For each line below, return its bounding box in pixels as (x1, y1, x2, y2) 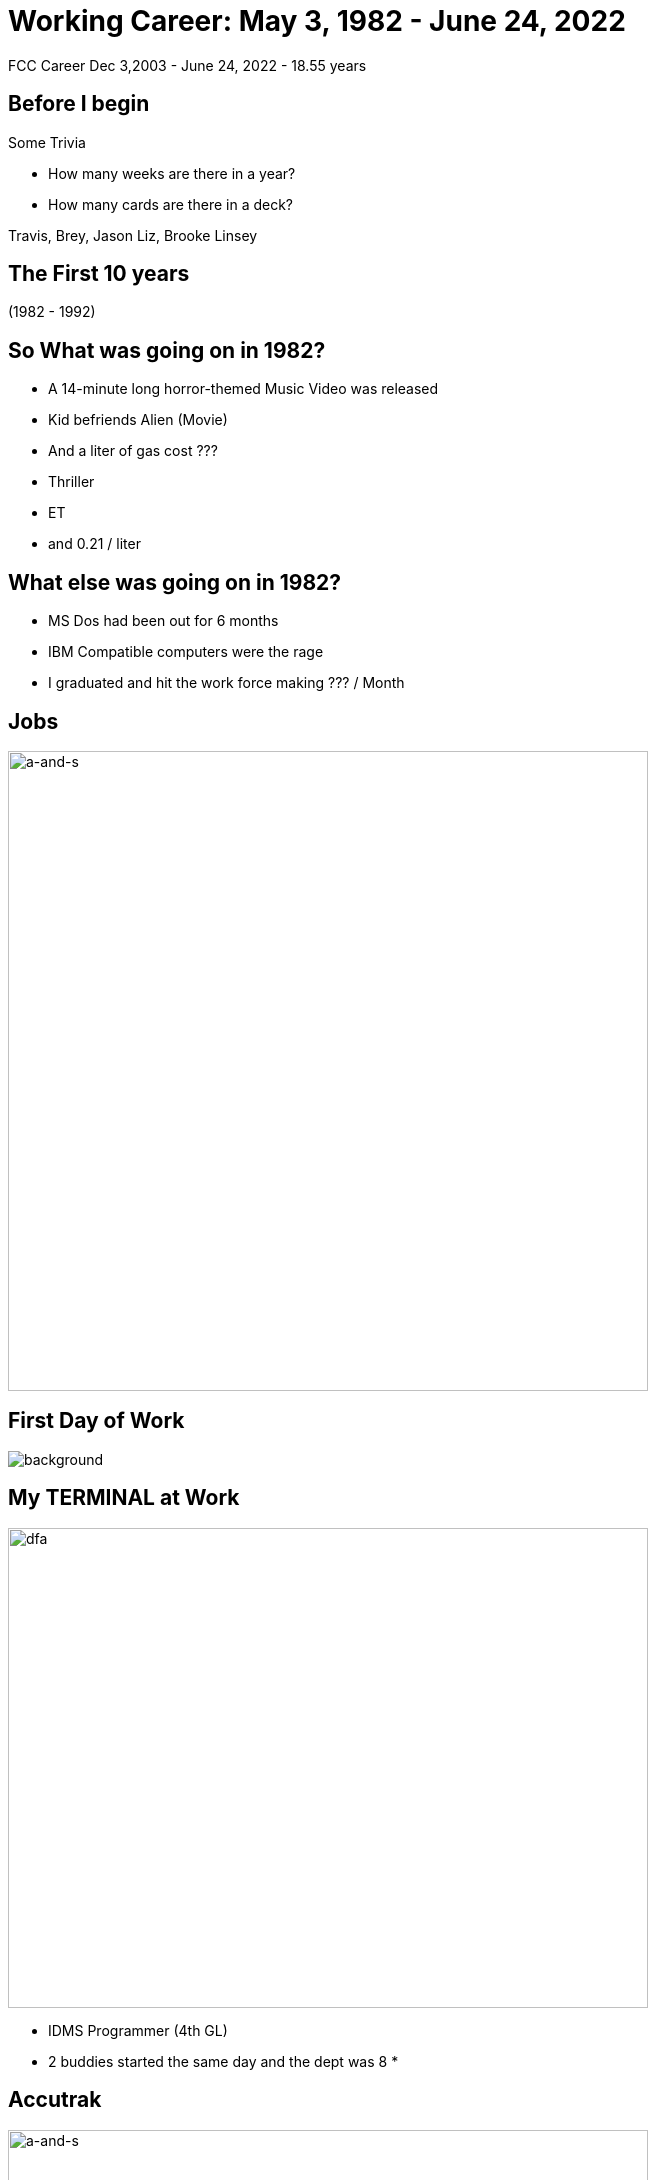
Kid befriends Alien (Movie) (48, 411, 228, 429)
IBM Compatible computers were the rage (48, 643, 324, 661)
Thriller (48, 473, 95, 491)
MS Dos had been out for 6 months (48, 612, 279, 630)
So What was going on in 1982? (8, 337, 326, 363)
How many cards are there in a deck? (48, 195, 293, 213)
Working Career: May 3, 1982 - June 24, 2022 (8, 4, 626, 38)
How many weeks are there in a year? (48, 164, 296, 182)
